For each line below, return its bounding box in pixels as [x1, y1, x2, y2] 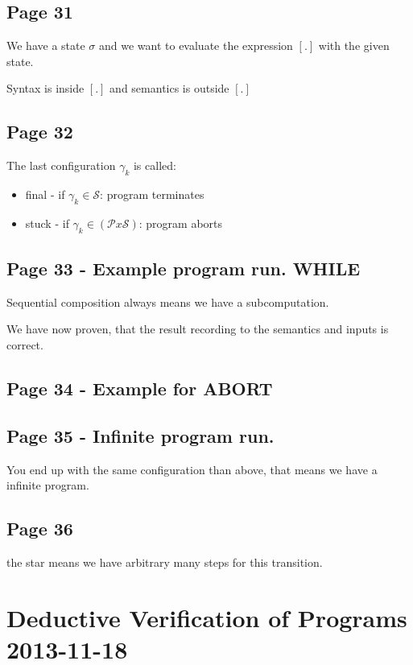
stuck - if [25, 214, 69, 231]
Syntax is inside [6, 80, 85, 97]
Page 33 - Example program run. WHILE [6, 255, 361, 280]
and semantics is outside [109, 80, 229, 97]
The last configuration [6, 157, 116, 174]
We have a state [6, 37, 85, 54]
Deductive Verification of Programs [6, 601, 407, 634]
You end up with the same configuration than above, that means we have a [6, 461, 378, 477]
